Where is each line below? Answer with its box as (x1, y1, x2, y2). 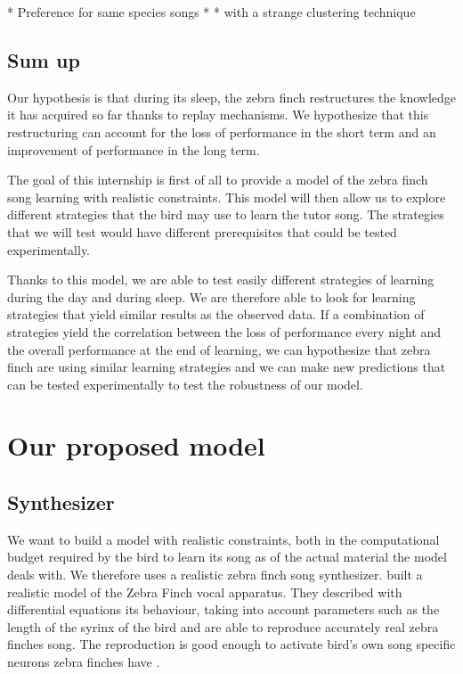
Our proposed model (7, 427, 265, 464)
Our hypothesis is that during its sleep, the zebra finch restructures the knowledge (7, 87, 456, 106)
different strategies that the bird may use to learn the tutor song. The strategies (7, 205, 444, 224)
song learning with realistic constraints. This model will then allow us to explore (7, 187, 446, 206)
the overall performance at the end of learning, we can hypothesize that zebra (7, 340, 431, 358)
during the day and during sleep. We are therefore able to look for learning (7, 287, 416, 306)
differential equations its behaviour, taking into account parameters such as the (7, 600, 440, 619)
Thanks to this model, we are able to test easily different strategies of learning (7, 270, 435, 289)
